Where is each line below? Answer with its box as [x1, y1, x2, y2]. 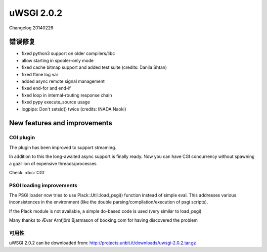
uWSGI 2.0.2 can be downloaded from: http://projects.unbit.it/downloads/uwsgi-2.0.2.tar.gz [9, 240, 196, 246]
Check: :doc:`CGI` [9, 169, 45, 175]
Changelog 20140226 [9, 25, 54, 31]
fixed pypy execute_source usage [21, 99, 90, 105]
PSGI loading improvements [9, 182, 78, 189]
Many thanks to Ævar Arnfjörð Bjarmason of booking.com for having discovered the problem [9, 217, 198, 223]
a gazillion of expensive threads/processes [9, 160, 97, 166]
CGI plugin [9, 134, 35, 141]
